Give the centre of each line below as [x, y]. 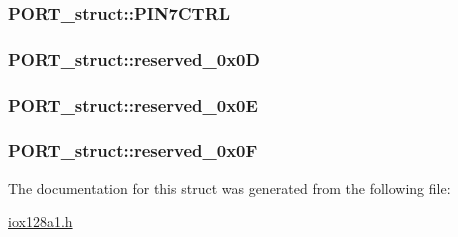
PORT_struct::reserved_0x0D [134, 58]
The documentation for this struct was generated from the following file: [229, 187]
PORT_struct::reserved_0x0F [133, 150]
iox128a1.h [40, 221]
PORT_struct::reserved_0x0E [133, 104]
